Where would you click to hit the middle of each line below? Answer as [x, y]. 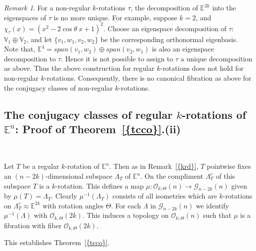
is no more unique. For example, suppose [115, 17]
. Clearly [64, 196]
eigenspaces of [25, 17]
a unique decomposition [216, 58]
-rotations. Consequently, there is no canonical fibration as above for [148, 78]
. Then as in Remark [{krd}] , [154, 166]
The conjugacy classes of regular [88, 114]
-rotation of [82, 166]
